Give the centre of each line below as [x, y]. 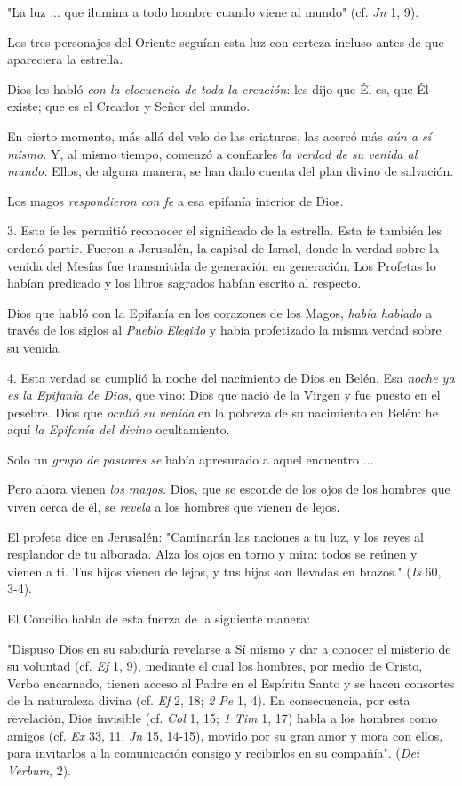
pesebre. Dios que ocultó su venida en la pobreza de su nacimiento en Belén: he [223, 412]
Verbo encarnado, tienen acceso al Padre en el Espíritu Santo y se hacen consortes [231, 683]
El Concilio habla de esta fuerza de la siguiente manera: [159, 619]
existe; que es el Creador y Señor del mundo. [129, 106]
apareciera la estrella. [65, 59]
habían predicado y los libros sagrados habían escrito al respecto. [184, 283]
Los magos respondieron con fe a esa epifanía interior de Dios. [175, 200]
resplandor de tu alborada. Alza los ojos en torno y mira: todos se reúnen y [212, 554]
